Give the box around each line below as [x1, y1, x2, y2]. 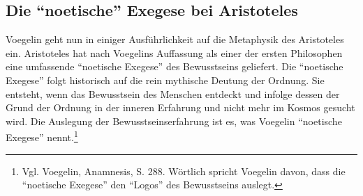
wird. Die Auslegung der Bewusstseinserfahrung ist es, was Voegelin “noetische [6, 113, 342, 128]
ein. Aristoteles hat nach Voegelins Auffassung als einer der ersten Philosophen [6, 45, 343, 60]
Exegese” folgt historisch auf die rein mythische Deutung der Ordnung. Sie [6, 72, 325, 87]
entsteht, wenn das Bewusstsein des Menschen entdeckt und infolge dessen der [6, 86, 340, 101]
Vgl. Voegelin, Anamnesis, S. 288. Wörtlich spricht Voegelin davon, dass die [22, 163, 346, 178]
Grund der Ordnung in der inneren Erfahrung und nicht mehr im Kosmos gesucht [6, 100, 355, 115]
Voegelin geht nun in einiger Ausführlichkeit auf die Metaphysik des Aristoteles [6, 32, 344, 47]
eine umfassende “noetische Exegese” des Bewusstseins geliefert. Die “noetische [6, 59, 343, 74]
